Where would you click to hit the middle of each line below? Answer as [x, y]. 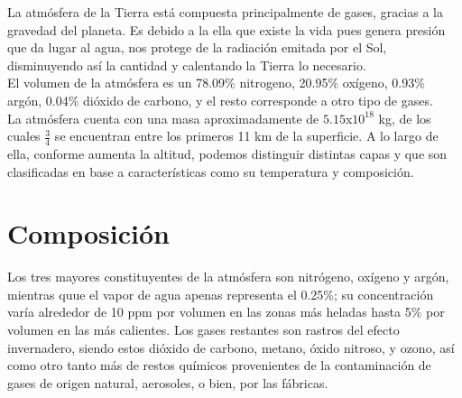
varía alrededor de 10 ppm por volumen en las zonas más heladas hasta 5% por [226, 312]
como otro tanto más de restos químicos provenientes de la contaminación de [219, 365]
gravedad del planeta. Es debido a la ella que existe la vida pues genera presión [226, 29]
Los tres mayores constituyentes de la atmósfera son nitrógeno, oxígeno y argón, [228, 277]
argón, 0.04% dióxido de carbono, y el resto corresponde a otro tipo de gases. [220, 100]
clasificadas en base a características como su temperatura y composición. [211, 171]
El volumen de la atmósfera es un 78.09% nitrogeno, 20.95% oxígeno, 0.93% [216, 83]
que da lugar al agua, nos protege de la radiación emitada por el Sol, [197, 47]
